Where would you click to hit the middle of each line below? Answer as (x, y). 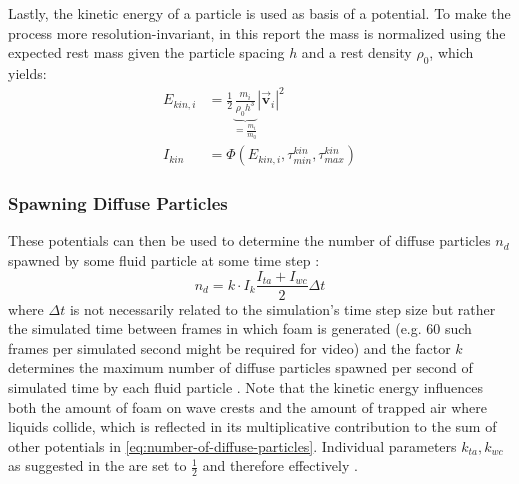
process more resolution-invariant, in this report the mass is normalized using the (257, 32)
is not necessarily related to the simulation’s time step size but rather (282, 308)
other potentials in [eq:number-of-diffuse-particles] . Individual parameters (232, 445)
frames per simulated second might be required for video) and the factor (229, 347)
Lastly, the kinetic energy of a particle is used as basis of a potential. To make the (259, 13)
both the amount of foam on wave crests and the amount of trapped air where (248, 406)
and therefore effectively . (280, 465)
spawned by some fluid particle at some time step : (164, 259)
